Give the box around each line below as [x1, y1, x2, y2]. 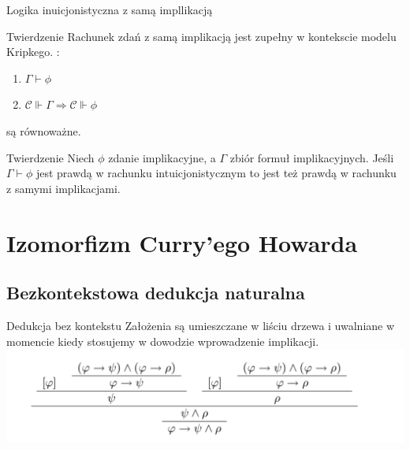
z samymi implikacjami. [6, 180, 121, 196]
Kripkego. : [6, 43, 60, 60]
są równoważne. [6, 122, 81, 139]
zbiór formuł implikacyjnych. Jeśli [229, 149, 394, 165]
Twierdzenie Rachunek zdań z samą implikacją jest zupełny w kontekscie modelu [6, 28, 397, 44]
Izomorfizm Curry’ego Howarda [6, 226, 358, 258]
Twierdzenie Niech [6, 149, 95, 165]
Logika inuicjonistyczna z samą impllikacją [6, 2, 213, 17]
